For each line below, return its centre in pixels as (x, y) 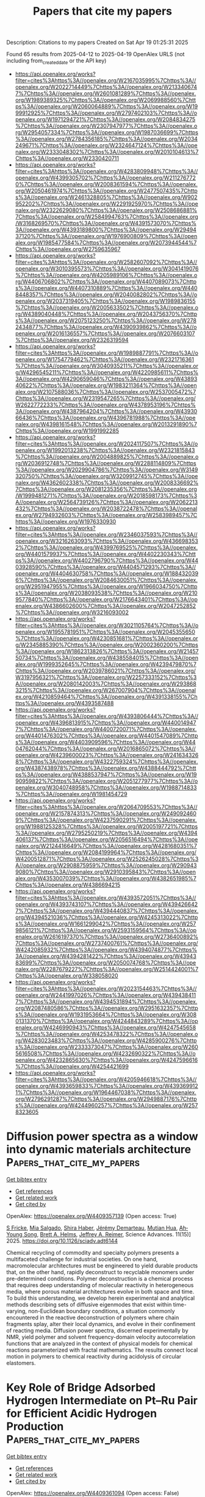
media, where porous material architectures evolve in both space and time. (100, 1291)
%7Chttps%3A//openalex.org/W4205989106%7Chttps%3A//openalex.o (106, 275)
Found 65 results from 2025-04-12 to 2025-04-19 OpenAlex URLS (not (95, 54)
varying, (17, 1311)
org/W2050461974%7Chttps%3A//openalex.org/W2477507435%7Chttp (106, 190)
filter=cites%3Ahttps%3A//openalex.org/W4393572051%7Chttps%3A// (106, 897)
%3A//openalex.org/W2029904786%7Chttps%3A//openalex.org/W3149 (106, 469)
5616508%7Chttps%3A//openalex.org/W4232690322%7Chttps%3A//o (106, 1053)
